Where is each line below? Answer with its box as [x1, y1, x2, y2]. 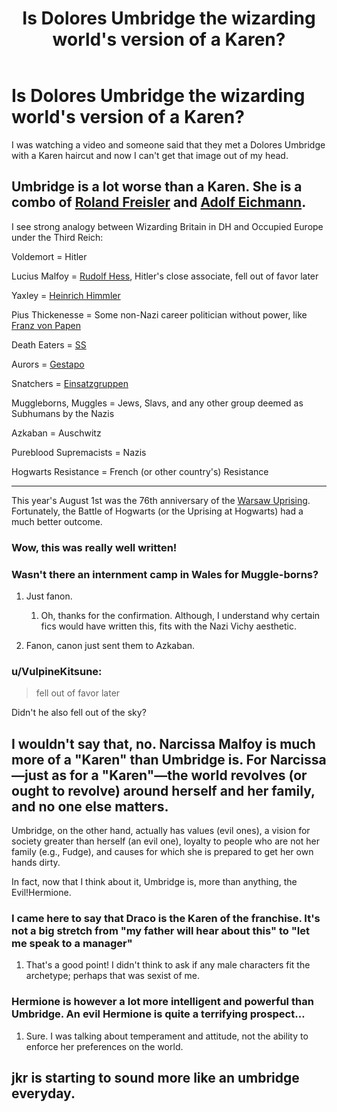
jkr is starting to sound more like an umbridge [11, 1070, 300, 1087]
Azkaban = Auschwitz [11, 427, 102, 439]
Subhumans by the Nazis [11, 407, 115, 419]
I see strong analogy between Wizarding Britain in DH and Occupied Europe [11, 220, 324, 232]
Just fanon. [25, 590, 73, 602]
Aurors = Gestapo [11, 358, 85, 370]
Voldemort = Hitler [11, 250, 88, 262]
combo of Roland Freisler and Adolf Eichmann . [11, 194, 307, 211]
